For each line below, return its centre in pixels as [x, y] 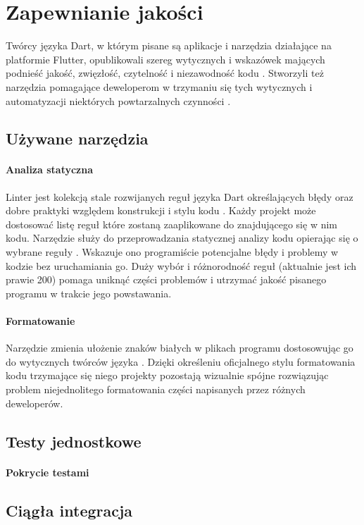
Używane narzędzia [77, 138]
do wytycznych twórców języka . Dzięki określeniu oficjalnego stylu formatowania [181, 361]
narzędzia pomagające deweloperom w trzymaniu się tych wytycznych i [159, 86]
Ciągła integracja [69, 510]
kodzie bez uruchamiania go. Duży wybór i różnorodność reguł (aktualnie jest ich [181, 265]
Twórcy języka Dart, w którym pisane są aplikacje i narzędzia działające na [169, 45]
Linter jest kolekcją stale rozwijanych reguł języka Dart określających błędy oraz [180, 196]
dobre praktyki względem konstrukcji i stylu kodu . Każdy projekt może [161, 210]
